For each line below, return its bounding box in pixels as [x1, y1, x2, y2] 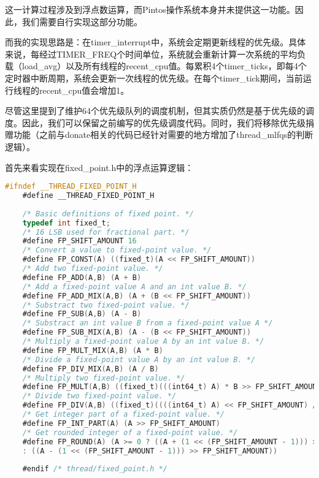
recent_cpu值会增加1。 [39, 83, 129, 96]
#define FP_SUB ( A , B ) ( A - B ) [22, 309, 142, 319]
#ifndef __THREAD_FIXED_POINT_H [5, 182, 137, 191]
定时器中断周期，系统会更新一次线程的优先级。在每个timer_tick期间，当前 [5, 71, 303, 84]
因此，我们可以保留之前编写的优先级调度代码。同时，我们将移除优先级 [21, 116, 306, 129]
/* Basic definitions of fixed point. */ [22, 209, 194, 218]
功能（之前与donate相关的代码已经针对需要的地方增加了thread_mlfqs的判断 [13, 128, 313, 141]
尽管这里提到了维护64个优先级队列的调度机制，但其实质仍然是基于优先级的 [5, 104, 306, 117]
